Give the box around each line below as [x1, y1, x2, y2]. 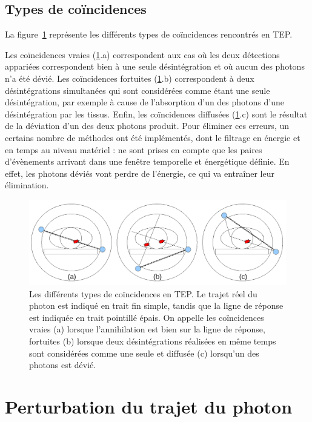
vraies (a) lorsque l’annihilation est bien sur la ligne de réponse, [29, 323, 265, 335]
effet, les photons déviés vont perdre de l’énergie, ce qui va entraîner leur [5, 166, 274, 179]
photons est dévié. [29, 358, 96, 371]
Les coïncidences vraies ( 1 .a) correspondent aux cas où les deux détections [5, 48, 280, 61]
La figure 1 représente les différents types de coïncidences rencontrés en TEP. [5, 28, 293, 41]
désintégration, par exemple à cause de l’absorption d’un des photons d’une [5, 96, 284, 108]
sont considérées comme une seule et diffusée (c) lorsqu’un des [29, 346, 259, 359]
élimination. [5, 179, 49, 191]
